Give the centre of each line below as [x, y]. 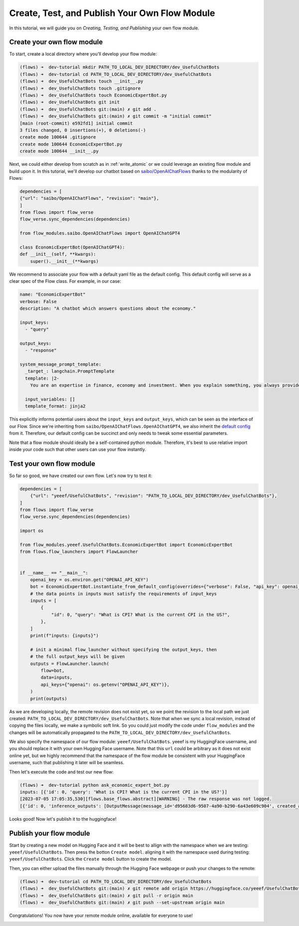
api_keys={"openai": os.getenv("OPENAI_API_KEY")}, [105, 685]
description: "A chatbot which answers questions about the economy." [108, 308]
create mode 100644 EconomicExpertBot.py [71, 144]
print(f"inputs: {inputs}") [65, 636]
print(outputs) [49, 698]
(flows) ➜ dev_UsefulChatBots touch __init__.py [81, 81]
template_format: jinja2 [55, 406]
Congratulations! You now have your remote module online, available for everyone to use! [101, 916]
